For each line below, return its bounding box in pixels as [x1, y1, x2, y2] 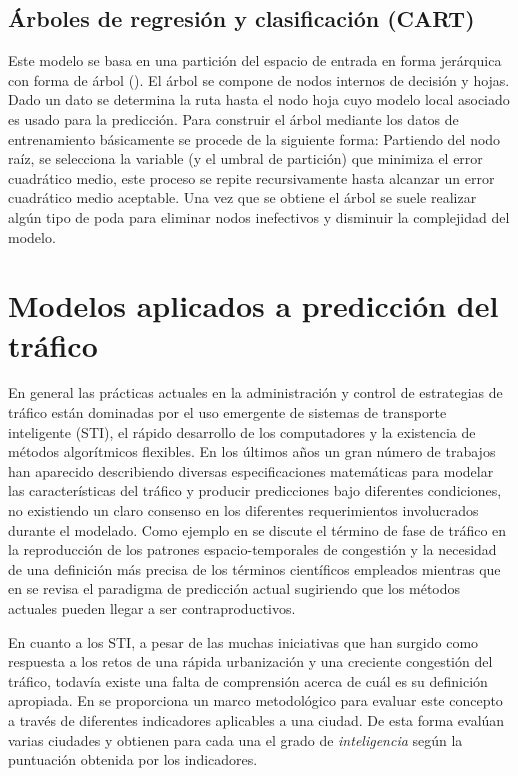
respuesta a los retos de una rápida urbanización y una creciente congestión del [8, 651, 493, 672]
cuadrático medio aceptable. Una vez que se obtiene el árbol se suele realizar [8, 187, 477, 208]
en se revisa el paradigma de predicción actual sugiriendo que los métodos [8, 578, 461, 599]
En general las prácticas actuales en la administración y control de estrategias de [8, 382, 503, 403]
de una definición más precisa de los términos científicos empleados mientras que [8, 558, 501, 579]
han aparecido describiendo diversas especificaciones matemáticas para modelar [8, 460, 494, 481]
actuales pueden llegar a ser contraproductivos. [8, 597, 296, 618]
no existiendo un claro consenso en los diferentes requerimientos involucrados [8, 500, 479, 521]
